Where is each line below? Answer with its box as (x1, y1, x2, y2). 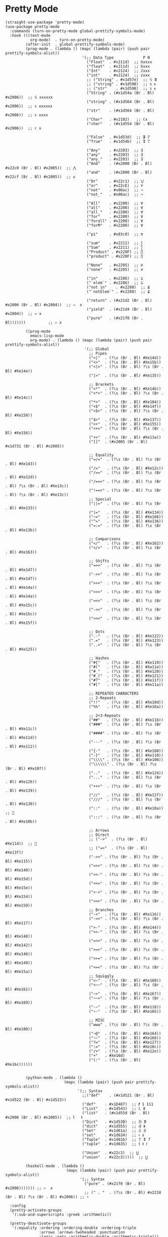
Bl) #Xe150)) (5, 412, 33, 418)
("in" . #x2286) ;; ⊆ (86, 276, 143, 281)
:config (10, 1203, 26, 1208)
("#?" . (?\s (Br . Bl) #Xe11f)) (88, 677, 164, 683)
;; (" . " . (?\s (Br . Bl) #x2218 (84, 1190, 161, 1195)
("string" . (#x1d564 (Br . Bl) (86, 99, 155, 104)
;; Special (88, 497, 112, 502)
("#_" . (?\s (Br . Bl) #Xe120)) (88, 669, 164, 674)
